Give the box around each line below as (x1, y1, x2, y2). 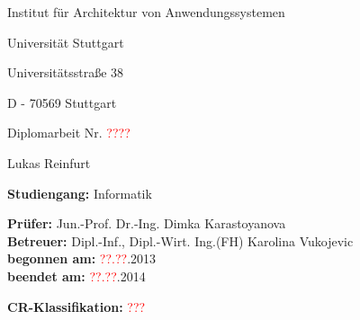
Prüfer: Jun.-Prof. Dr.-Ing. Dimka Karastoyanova (7, 214, 286, 233)
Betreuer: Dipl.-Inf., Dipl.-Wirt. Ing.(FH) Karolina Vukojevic (7, 231, 354, 250)
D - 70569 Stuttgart (7, 93, 117, 111)
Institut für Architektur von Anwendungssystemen (7, 3, 285, 21)
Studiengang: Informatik (7, 183, 152, 202)
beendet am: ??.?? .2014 (7, 266, 146, 285)
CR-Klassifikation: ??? (7, 297, 146, 316)
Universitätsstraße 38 (7, 63, 124, 82)
